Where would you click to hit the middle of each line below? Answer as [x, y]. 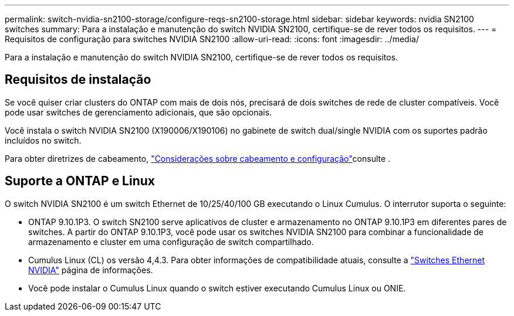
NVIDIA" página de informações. [91, 270]
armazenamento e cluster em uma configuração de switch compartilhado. [171, 242]
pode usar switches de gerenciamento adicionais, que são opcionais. [138, 112]
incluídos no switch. [43, 140]
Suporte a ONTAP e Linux [80, 181]
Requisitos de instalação [78, 80]
